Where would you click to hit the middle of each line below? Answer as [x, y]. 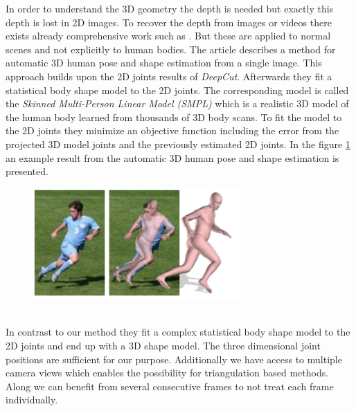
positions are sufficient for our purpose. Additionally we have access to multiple [174, 359]
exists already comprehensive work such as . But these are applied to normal [168, 36]
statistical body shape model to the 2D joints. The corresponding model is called [177, 90]
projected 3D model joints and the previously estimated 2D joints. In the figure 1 [178, 144]
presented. [27, 171]
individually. [32, 400]
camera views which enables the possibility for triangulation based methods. [167, 373]
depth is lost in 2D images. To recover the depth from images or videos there [169, 22]
